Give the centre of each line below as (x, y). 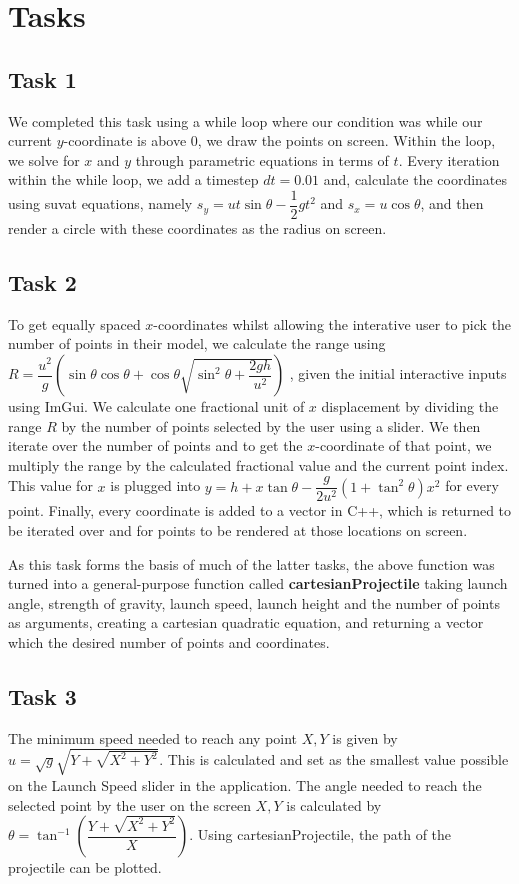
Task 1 (42, 78)
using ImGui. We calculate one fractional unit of (156, 406)
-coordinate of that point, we (403, 445)
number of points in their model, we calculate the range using (197, 343)
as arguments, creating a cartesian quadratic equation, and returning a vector (246, 622)
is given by (365, 737)
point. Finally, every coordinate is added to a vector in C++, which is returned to (260, 510)
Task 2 (42, 282)
